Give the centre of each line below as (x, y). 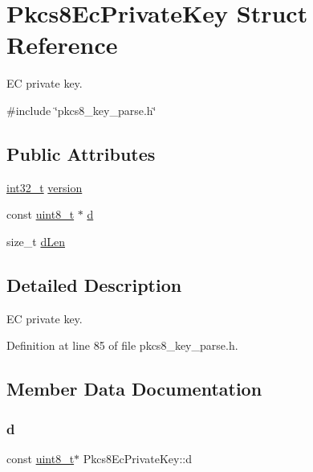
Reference (62, 45)
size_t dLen (36, 241)
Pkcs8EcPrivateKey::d (138, 458)
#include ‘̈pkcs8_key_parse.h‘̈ (81, 110)
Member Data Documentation (134, 389)
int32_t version (45, 187)
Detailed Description (94, 284)
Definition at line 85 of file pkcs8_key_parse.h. (122, 345)
